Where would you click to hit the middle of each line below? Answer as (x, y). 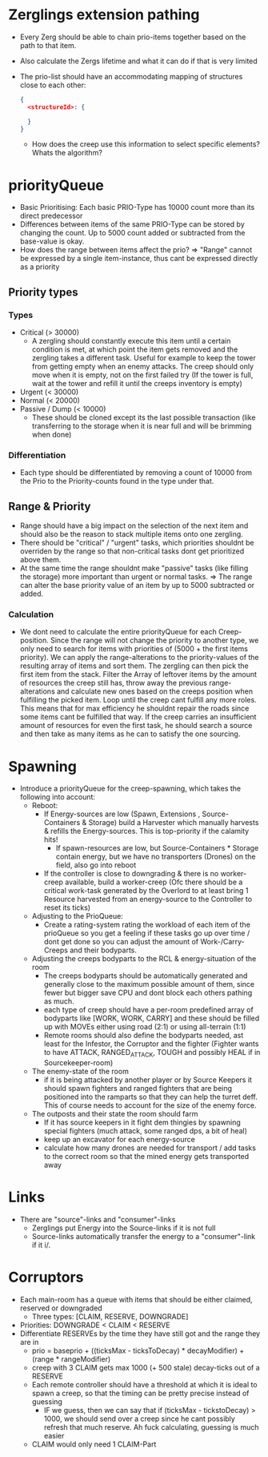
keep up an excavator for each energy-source (120, 1140)
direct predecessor (51, 216)
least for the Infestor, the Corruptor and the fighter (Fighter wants (151, 1044)
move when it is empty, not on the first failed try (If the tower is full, (142, 375)
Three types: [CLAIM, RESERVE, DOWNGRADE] (110, 1317)
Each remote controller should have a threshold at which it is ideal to (144, 1385)
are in (29, 1342)
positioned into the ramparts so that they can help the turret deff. (150, 1097)
